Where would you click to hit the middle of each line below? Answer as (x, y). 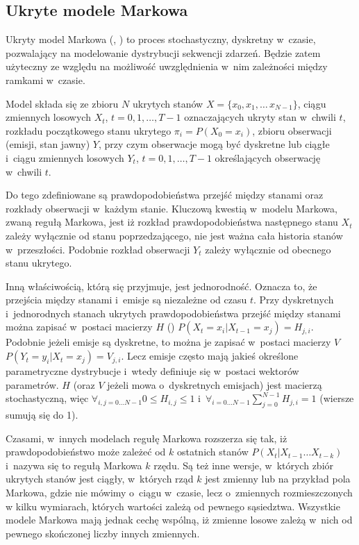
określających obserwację (268, 157)
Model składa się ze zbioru (62, 103)
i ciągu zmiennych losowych (65, 157)
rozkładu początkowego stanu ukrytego (89, 130)
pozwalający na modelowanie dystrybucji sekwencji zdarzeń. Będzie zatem (163, 52)
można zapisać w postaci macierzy (79, 327)
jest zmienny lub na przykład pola (278, 479)
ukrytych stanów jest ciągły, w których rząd (100, 479)
